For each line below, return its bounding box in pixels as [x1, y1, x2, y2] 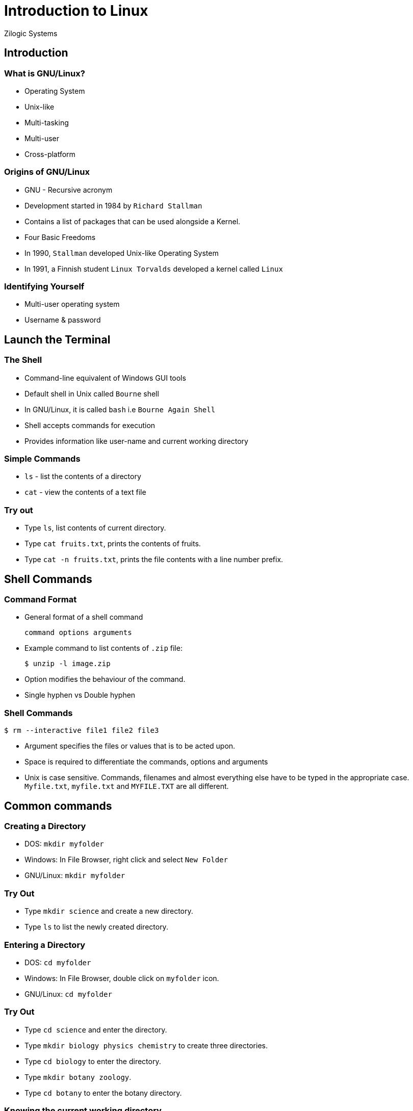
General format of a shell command [24, 613, 143, 622]
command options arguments [24, 628, 132, 637]
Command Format [4, 594, 77, 605]
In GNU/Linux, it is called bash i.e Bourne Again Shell [24, 405, 216, 414]
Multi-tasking [24, 118, 69, 127]
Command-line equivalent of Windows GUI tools [24, 373, 186, 382]
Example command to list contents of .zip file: [24, 644, 183, 653]
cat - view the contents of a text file [24, 488, 146, 497]
